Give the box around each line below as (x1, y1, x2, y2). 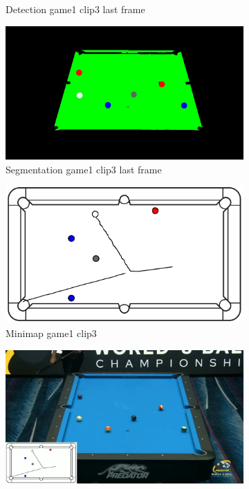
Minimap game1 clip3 (6, 326, 97, 341)
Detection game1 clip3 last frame (6, 2, 145, 16)
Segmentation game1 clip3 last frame (6, 162, 162, 176)
